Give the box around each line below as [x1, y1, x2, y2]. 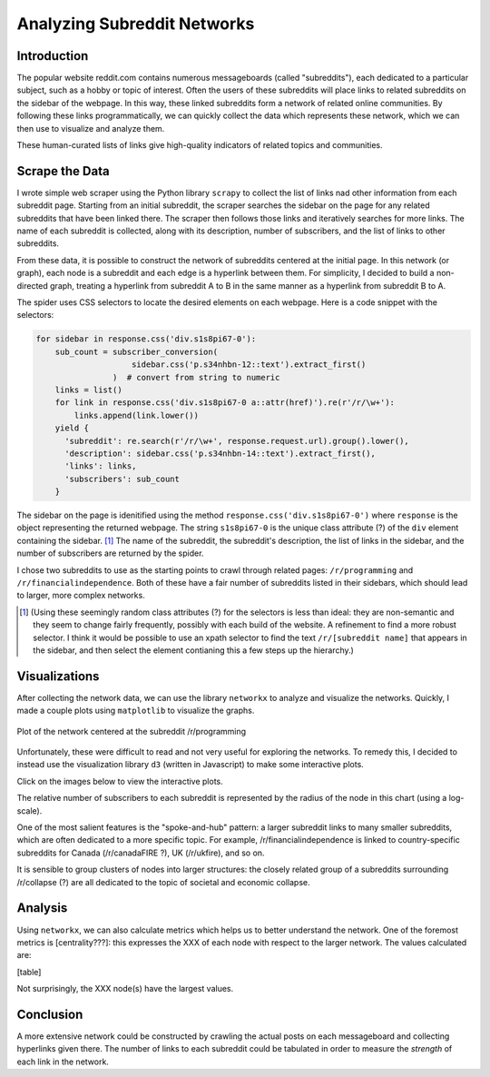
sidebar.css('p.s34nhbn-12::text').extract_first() [132, 360, 367, 370]
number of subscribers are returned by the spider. [16, 548, 204, 558]
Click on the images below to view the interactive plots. [16, 776, 224, 786]
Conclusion [16, 1006, 83, 1022]
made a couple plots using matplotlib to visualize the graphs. [16, 705, 255, 716]
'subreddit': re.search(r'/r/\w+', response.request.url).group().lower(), [64, 436, 410, 446]
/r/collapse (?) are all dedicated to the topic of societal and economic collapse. [16, 876, 310, 887]
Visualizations [16, 668, 100, 684]
